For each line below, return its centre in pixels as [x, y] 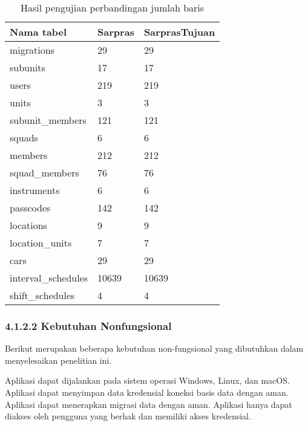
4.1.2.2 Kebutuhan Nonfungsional [88, 325]
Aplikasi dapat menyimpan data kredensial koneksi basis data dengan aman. [147, 392]
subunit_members [48, 120]
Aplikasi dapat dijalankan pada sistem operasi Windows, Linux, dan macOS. [147, 380]
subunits [28, 67]
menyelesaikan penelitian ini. [58, 360]
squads [24, 137]
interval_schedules [49, 278]
